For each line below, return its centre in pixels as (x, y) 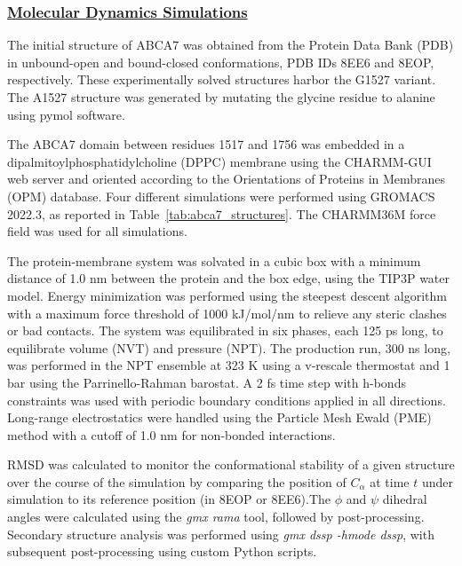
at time (390, 481)
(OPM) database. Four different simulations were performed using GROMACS (221, 196)
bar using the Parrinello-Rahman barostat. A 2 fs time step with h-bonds (207, 382)
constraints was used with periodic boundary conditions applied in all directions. (227, 400)
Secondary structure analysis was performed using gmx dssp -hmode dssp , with (221, 534)
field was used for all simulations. (97, 231)
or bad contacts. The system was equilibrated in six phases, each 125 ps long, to (225, 330)
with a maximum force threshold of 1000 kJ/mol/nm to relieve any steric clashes (227, 313)
